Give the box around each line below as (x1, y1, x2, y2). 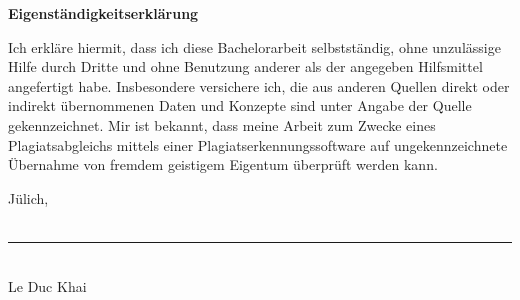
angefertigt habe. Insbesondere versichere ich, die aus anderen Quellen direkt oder (8, 75, 510, 96)
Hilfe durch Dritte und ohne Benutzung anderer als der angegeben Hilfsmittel (8, 56, 483, 77)
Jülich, (8, 187, 49, 208)
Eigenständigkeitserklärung (8, 3, 199, 23)
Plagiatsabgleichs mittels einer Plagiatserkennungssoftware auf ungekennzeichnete (8, 134, 508, 155)
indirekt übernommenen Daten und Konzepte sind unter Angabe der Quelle (8, 95, 472, 116)
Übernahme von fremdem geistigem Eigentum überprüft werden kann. (8, 154, 438, 175)
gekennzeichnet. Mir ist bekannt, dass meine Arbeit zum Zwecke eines (8, 114, 436, 135)
